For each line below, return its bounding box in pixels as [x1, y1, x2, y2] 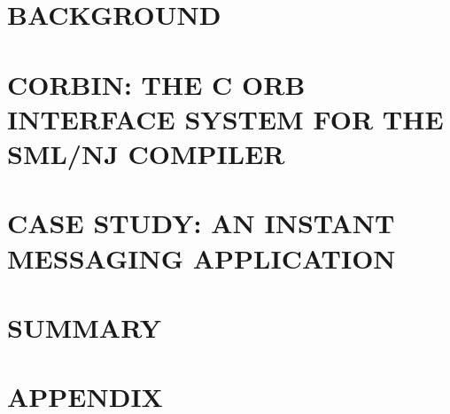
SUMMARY [7, 309, 161, 345]
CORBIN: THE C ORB [7, 66, 306, 102]
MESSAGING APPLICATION [7, 239, 396, 276]
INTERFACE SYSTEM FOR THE [7, 100, 444, 137]
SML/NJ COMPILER [7, 135, 285, 171]
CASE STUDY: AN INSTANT [7, 205, 395, 241]
